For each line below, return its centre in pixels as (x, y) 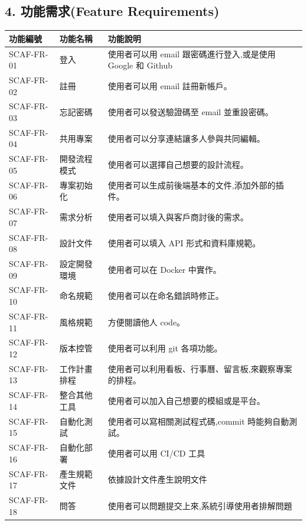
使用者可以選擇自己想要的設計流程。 (178, 164)
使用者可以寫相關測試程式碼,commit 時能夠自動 (198, 421)
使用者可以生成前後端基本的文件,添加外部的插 (196, 185)
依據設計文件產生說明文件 (157, 479)
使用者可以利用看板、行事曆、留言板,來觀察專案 (200, 368)
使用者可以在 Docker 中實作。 (164, 269)
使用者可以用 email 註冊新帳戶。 (170, 85)
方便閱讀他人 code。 (146, 322)
